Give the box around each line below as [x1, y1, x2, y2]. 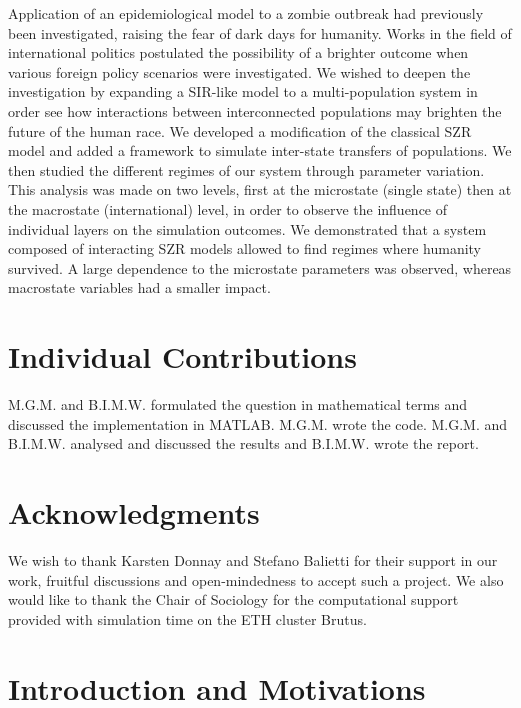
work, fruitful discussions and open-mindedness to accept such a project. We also [8, 569, 504, 590]
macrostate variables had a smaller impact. [8, 277, 271, 298]
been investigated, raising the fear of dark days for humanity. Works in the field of [8, 22, 512, 43]
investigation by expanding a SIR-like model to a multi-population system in [8, 81, 478, 102]
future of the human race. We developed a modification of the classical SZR [8, 120, 472, 141]
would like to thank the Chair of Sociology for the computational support [8, 589, 459, 610]
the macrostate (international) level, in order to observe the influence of [8, 198, 448, 219]
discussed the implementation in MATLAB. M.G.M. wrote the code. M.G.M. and [8, 413, 508, 434]
